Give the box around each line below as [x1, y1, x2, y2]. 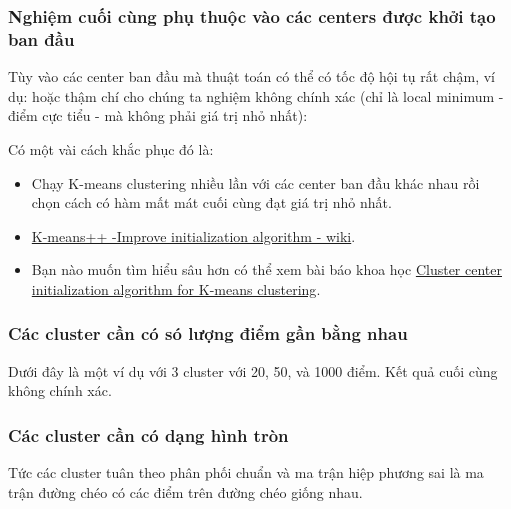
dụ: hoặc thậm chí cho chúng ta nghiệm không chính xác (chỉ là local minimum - [8, 85, 504, 106]
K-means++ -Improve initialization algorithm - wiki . [31, 225, 356, 246]
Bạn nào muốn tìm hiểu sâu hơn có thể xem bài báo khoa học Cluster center [31, 259, 502, 280]
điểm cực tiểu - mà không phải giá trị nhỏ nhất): [8, 105, 308, 126]
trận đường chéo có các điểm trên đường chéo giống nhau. [8, 481, 363, 502]
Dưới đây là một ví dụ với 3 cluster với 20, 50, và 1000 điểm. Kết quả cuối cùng [8, 360, 498, 381]
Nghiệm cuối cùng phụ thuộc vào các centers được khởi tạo [8, 3, 496, 28]
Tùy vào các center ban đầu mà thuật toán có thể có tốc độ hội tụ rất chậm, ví [8, 66, 496, 87]
